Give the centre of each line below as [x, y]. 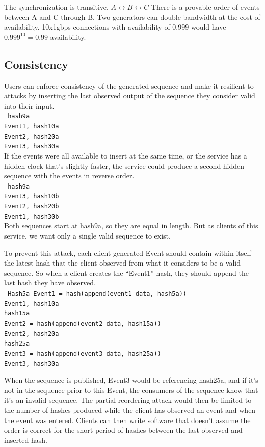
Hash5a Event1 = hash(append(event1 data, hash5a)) [97, 293]
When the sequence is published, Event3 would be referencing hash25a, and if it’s [131, 380]
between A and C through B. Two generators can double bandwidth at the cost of [132, 17]
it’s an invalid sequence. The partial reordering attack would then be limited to [128, 400]
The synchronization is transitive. [56, 7]
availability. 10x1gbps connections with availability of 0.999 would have [115, 27]
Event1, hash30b [32, 216]
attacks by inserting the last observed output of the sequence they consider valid [130, 96]
